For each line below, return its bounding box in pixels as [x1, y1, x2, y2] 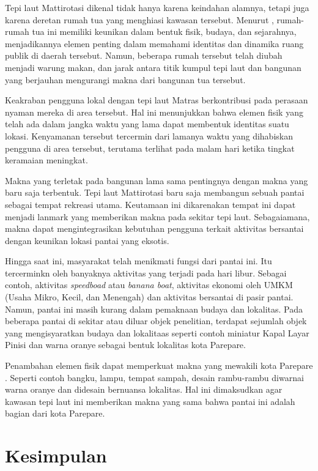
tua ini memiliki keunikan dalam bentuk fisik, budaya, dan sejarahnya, [32, 25, 297, 38]
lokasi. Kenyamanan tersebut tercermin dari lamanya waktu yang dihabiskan [5, 129, 293, 142]
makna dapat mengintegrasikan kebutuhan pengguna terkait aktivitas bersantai [5, 222, 304, 235]
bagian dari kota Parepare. [5, 407, 105, 420]
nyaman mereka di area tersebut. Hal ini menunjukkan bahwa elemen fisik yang [5, 105, 303, 118]
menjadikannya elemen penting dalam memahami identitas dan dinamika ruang [5, 37, 304, 50]
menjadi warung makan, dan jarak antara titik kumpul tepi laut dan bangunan [5, 61, 301, 73]
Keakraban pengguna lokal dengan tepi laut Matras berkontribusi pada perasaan [5, 94, 308, 106]
